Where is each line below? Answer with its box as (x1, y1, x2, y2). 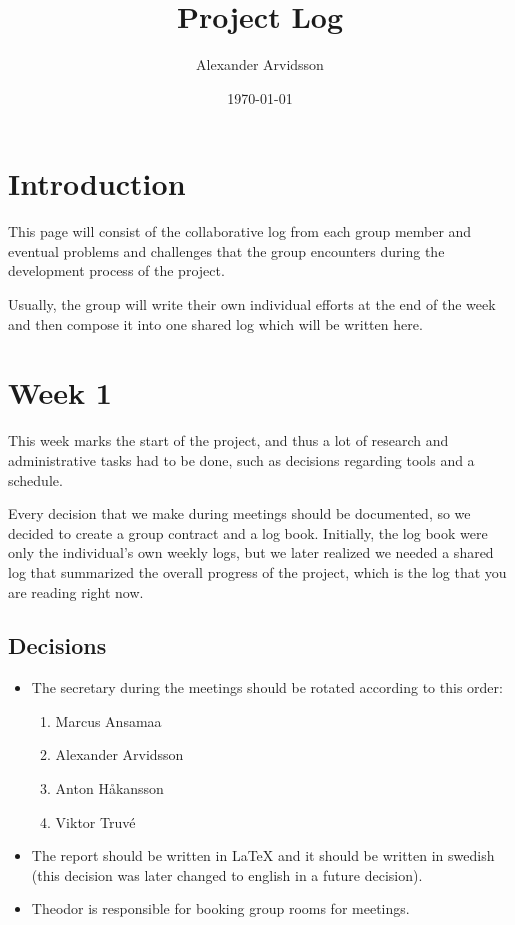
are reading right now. (8, 581, 144, 602)
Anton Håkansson (55, 778, 164, 799)
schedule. (8, 469, 63, 490)
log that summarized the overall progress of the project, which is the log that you (8, 561, 507, 582)
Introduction (8, 163, 186, 204)
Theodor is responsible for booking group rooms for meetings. (31, 898, 410, 919)
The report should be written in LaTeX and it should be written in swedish (31, 845, 495, 866)
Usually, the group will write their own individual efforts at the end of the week (8, 294, 496, 315)
